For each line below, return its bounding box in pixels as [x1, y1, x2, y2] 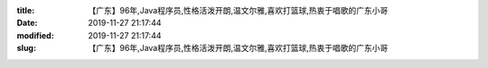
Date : [16, 18, 38, 29]
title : [16, 5, 35, 15]
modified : [16, 30, 54, 40]
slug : [16, 43, 36, 54]
